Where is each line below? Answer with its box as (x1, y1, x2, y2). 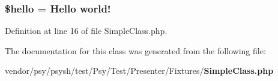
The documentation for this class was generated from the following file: (5, 44, 266, 57)
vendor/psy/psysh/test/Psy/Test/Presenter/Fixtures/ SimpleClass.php (5, 64, 274, 77)
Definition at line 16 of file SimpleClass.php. (5, 24, 168, 37)
